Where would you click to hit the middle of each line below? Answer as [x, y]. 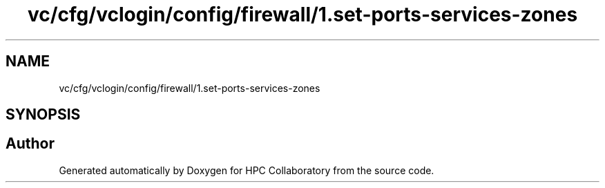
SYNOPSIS [43, 115]
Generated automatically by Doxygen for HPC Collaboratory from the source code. [247, 170]
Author [30, 144]
